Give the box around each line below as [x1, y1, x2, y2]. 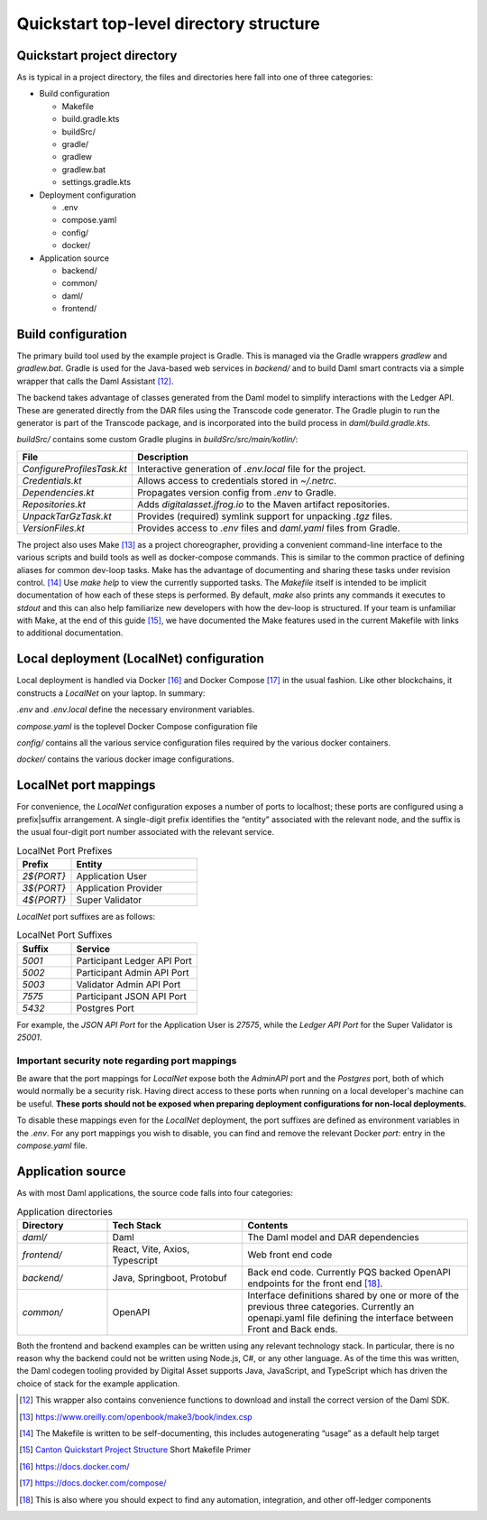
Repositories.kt [22, 497, 86, 510]
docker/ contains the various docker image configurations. [16, 754, 234, 765]
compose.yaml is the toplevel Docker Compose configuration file [16, 720, 258, 731]
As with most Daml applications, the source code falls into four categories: [16, 1187, 293, 1198]
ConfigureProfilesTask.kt [22, 462, 128, 475]
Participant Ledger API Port [76, 954, 193, 967]
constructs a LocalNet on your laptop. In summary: [16, 687, 206, 699]
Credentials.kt [22, 474, 82, 487]
